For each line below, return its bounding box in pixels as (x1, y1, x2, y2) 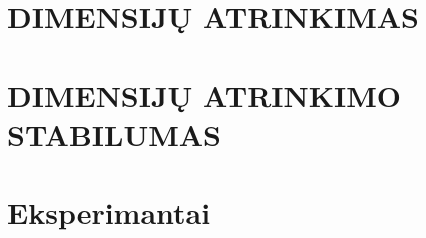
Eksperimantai (7, 192, 211, 233)
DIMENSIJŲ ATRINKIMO (7, 74, 401, 115)
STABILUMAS (7, 113, 222, 154)
